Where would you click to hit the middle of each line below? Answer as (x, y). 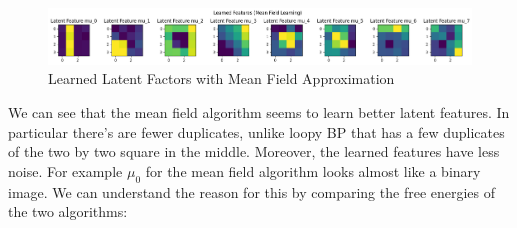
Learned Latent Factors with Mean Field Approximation (221, 78)
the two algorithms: (68, 211)
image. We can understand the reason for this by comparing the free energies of (252, 191)
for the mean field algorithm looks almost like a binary (313, 170)
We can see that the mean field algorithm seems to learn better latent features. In (259, 111)
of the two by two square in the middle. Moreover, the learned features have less (254, 151)
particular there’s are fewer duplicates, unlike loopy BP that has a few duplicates (256, 131)
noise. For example (65, 170)
